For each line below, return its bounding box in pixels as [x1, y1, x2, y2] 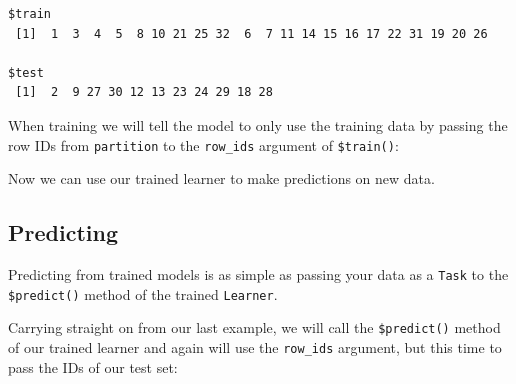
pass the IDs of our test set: [8, 356, 178, 377]
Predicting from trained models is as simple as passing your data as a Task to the [8, 264, 509, 285]
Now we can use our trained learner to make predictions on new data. [8, 168, 435, 189]
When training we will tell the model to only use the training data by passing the [8, 114, 508, 135]
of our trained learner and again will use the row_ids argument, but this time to [8, 336, 502, 357]
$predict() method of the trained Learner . [8, 283, 278, 304]
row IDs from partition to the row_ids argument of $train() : [8, 134, 399, 155]
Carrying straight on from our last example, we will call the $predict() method [8, 317, 501, 338]
